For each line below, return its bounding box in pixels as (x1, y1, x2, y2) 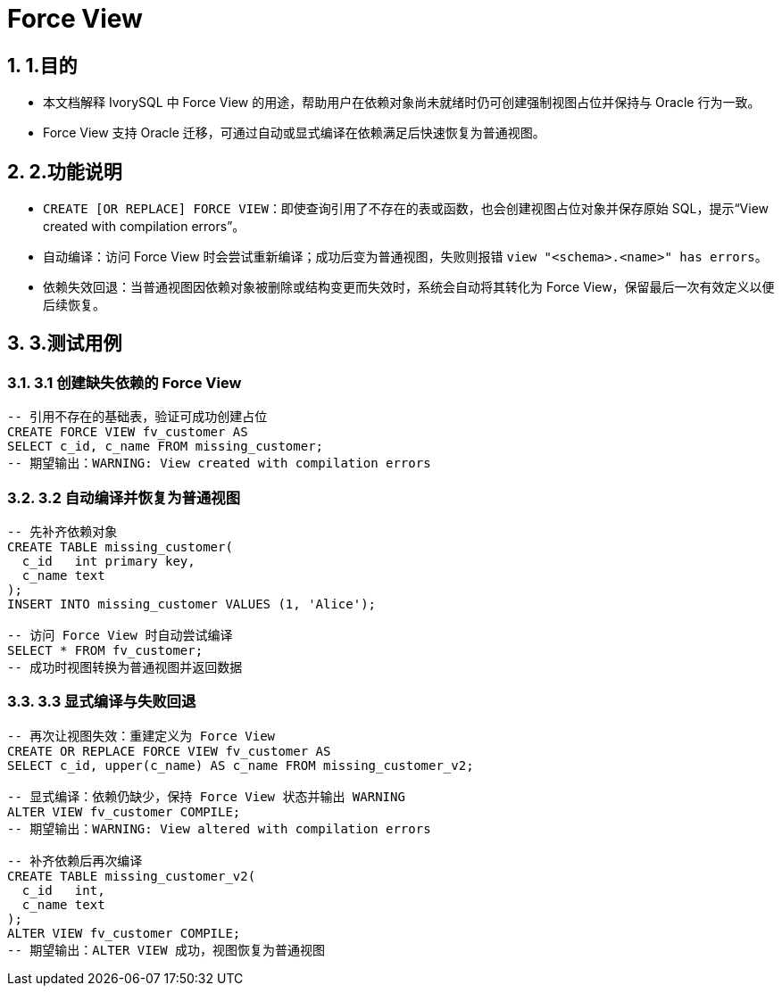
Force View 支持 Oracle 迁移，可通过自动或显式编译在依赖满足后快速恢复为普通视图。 (43, 125, 545, 141)
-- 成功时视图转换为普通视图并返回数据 (7, 659, 243, 674)
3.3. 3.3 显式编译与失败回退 (7, 692, 196, 711)
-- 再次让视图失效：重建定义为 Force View (7, 728, 276, 743)
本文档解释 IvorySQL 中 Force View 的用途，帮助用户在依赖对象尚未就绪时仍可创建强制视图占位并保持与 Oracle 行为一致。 (43, 95, 761, 111)
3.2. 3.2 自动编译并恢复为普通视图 (7, 488, 240, 507)
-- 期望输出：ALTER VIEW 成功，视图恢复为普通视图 (7, 942, 326, 957)
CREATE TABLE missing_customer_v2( (7, 868, 256, 883)
